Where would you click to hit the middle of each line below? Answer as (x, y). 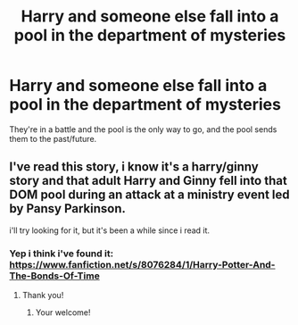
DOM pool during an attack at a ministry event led (149, 195)
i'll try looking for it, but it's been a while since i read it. (110, 230)
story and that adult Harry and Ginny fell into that (148, 181)
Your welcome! (63, 312)
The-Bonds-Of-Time (54, 276)
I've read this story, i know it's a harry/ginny (134, 167)
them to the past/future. (53, 138)
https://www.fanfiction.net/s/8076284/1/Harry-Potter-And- (142, 264)
